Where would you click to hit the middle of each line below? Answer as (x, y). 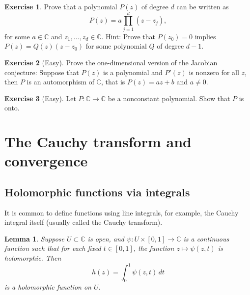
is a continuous (206, 238)
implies (205, 36)
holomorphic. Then (33, 258)
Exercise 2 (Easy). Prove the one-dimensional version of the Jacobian (111, 62)
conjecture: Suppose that (42, 72)
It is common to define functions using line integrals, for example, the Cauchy (122, 212)
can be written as (203, 6)
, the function (154, 248)
